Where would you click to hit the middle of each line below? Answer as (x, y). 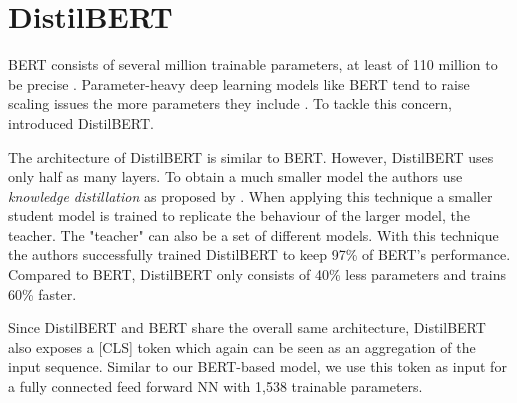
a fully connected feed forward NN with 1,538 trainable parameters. (215, 386)
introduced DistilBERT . (81, 122)
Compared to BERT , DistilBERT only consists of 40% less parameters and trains (257, 274)
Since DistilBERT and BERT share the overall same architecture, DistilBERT (247, 327)
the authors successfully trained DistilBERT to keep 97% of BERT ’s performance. (259, 254)
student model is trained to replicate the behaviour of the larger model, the (239, 215)
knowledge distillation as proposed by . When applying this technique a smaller (250, 195)
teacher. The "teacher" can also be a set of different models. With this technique (253, 234)
